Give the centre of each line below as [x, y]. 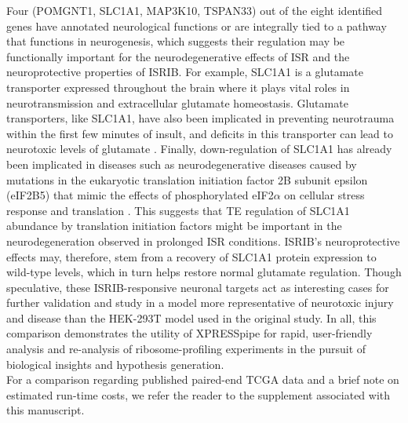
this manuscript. [46, 410]
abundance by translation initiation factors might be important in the [174, 226]
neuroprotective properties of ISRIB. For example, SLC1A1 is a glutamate [185, 72]
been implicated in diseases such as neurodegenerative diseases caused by [182, 164]
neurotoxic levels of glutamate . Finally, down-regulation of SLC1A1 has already [199, 149]
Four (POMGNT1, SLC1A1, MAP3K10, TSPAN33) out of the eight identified [195, 10]
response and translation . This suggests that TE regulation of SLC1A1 [178, 210]
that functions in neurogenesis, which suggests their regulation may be [176, 41]
